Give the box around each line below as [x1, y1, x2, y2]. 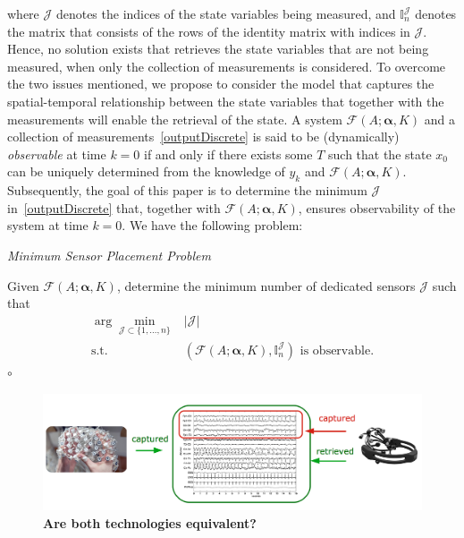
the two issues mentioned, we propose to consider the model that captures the [7, 74, 434, 93]
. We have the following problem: [122, 216, 303, 235]
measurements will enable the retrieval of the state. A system [7, 109, 342, 128]
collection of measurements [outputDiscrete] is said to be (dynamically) [7, 127, 400, 146]
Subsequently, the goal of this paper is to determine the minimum [7, 181, 367, 200]
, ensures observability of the [298, 198, 456, 217]
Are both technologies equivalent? [43, 513, 257, 532]
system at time [7, 216, 89, 235]
